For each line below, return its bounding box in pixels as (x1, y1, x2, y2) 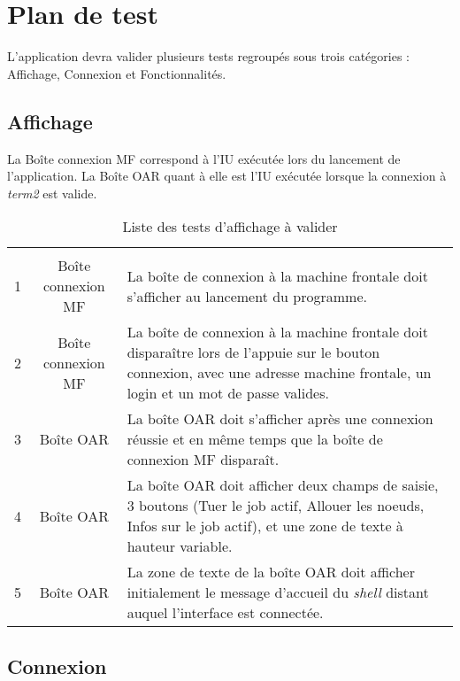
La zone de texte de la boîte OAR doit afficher (126, 561, 415, 583)
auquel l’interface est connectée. (126, 602, 324, 623)
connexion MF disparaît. (126, 449, 280, 470)
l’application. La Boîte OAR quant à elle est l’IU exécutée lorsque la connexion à (7, 166, 447, 185)
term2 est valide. (7, 183, 97, 202)
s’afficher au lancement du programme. (126, 285, 367, 306)
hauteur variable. (126, 536, 233, 557)
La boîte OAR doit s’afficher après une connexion (126, 408, 433, 429)
